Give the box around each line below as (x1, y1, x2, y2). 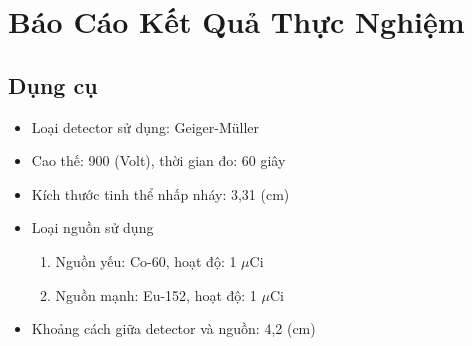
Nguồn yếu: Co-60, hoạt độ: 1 (55, 250, 237, 271)
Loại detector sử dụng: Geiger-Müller (31, 116, 260, 137)
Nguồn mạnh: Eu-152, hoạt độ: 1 (55, 284, 257, 305)
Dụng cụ (8, 69, 98, 100)
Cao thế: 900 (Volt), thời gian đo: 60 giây (31, 150, 286, 171)
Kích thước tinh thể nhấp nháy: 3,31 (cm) (31, 183, 290, 204)
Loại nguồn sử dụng (31, 217, 154, 238)
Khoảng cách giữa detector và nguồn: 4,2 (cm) (31, 318, 316, 339)
